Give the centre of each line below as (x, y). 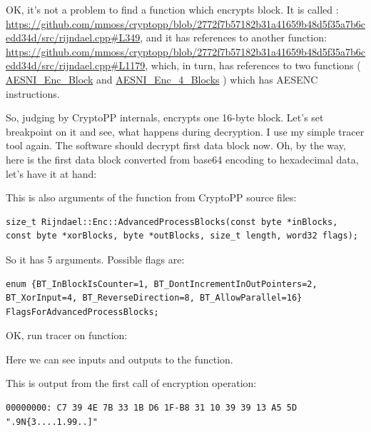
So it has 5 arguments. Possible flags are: (95, 259)
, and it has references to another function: (233, 37)
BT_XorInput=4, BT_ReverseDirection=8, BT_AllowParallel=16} (154, 298)
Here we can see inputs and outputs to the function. (120, 359)
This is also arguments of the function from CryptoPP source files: (151, 197)
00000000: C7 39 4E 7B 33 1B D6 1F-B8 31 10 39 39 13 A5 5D (152, 408)
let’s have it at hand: (51, 173)
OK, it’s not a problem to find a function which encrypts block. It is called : (172, 9)
